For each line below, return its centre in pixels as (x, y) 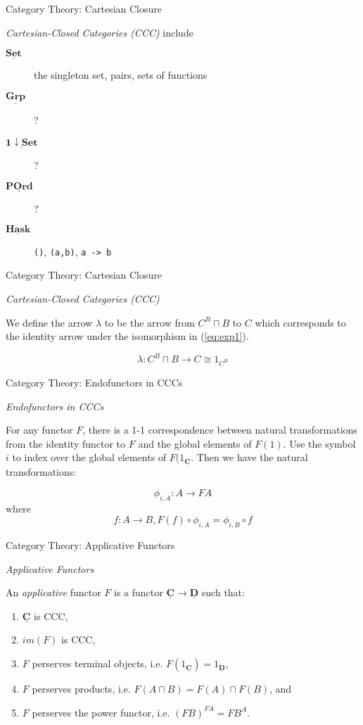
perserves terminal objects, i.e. (97, 663)
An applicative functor (53, 592)
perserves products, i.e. (81, 689)
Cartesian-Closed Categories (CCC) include (100, 32)
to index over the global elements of (89, 457)
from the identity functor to (66, 443)
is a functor (139, 592)
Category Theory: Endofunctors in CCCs (94, 382)
